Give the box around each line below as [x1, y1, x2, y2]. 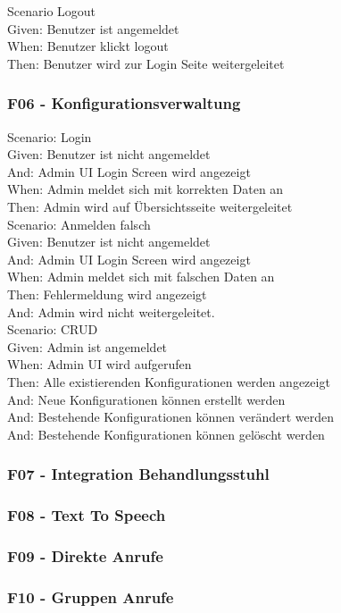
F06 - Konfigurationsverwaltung [7, 92, 241, 114]
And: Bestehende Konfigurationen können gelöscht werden [7, 424, 325, 443]
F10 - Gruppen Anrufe [7, 585, 174, 608]
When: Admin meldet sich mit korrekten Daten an [7, 180, 284, 198]
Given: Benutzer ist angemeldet [7, 19, 179, 38]
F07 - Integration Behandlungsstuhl [7, 463, 270, 485]
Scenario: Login [7, 127, 92, 146]
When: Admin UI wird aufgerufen [7, 355, 192, 374]
